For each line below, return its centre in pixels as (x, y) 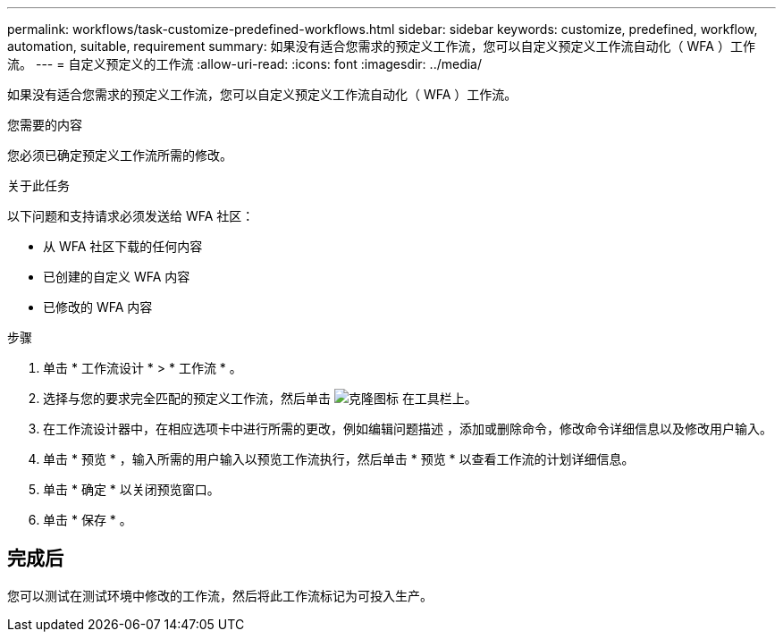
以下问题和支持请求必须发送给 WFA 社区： (131, 216)
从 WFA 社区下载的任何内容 (123, 246)
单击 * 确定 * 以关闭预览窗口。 (131, 489)
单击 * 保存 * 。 (88, 520)
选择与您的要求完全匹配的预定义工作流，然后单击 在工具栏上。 (260, 398)
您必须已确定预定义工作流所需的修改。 (120, 155)
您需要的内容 (45, 125)
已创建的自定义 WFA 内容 (117, 277)
